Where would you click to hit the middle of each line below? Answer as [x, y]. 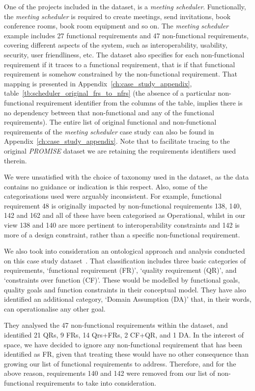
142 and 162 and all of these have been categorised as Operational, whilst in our [125, 215]
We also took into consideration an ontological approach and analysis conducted [125, 251]
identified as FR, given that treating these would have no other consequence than [127, 354]
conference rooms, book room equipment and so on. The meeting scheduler [116, 26]
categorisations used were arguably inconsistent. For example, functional [113, 196]
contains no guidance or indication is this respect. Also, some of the [106, 186]
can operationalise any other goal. [55, 308]
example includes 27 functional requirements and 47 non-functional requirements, [126, 35]
